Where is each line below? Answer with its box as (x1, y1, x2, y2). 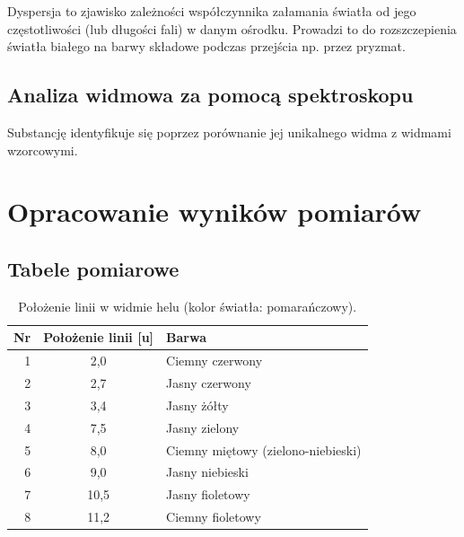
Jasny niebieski (166, 462, 249, 481)
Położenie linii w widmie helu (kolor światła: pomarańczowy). (18, 296, 357, 315)
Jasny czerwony (166, 374, 251, 392)
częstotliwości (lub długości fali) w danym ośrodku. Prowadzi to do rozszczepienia (7, 19, 457, 38)
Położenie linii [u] (43, 328, 154, 347)
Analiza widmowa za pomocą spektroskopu (7, 81, 414, 109)
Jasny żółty (166, 395, 229, 414)
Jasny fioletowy (166, 485, 250, 504)
